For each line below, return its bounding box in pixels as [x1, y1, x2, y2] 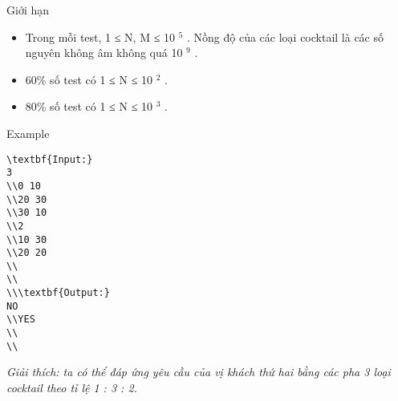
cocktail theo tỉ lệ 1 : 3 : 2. [6, 379, 137, 395]
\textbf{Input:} [6, 153, 93, 165]
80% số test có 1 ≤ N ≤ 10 [25, 98, 152, 115]
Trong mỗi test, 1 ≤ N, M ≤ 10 [25, 28, 175, 45]
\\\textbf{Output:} [6, 287, 110, 299]
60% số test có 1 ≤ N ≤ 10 [25, 71, 152, 87]
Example [6, 124, 50, 141]
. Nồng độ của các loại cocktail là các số [186, 28, 384, 45]
